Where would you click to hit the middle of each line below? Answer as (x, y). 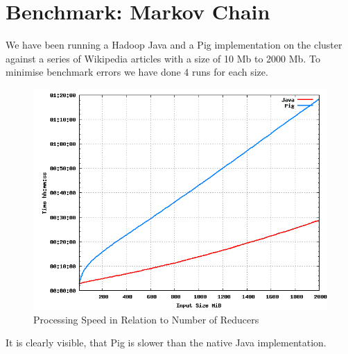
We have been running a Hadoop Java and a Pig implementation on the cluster (174, 45)
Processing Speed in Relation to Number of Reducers (146, 319)
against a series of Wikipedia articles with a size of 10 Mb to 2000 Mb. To (163, 58)
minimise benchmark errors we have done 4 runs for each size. (137, 72)
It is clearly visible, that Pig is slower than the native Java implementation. (166, 343)
